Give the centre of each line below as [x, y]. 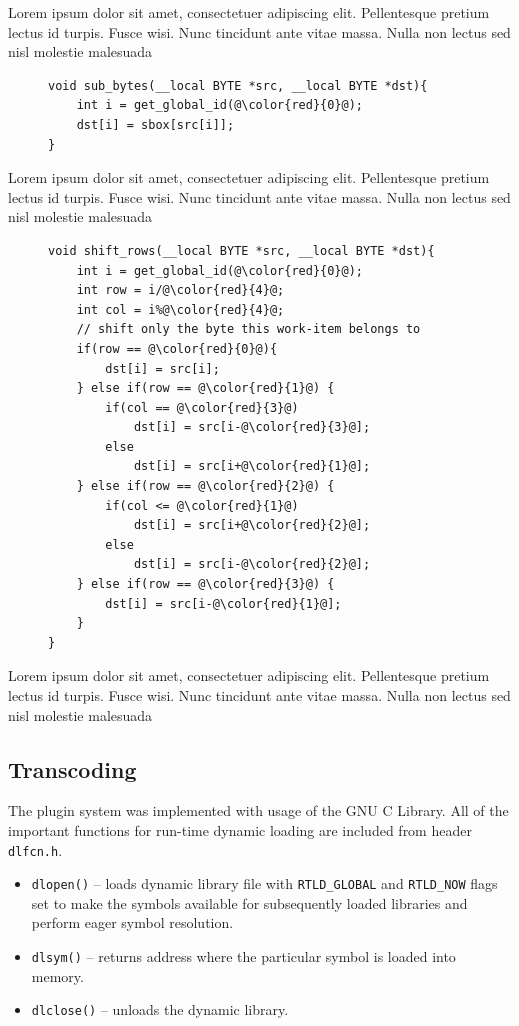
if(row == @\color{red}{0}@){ [177, 348]
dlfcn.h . [35, 849]
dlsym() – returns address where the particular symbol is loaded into [243, 956]
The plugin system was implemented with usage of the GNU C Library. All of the [258, 810]
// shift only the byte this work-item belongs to [248, 329]
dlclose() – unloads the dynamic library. [160, 1009]
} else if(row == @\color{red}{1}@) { [205, 388]
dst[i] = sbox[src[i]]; [155, 124]
